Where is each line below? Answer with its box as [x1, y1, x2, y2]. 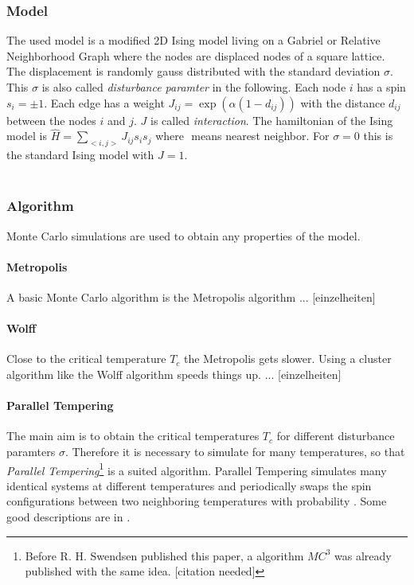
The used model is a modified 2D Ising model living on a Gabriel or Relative [6, 32, 381, 49]
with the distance [300, 94, 385, 111]
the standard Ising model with [6, 146, 154, 163]
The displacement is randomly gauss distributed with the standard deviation [6, 63, 381, 80]
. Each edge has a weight [44, 94, 165, 111]
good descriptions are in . [6, 509, 131, 525]
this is [363, 127, 393, 144]
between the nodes [6, 111, 96, 128]
